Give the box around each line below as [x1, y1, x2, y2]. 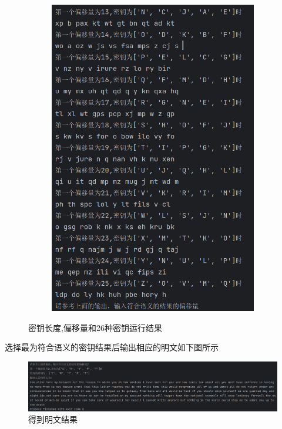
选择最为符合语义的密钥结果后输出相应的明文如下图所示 [5, 341, 219, 353]
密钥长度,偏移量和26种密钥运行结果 [28, 321, 162, 333]
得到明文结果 [28, 413, 78, 425]
